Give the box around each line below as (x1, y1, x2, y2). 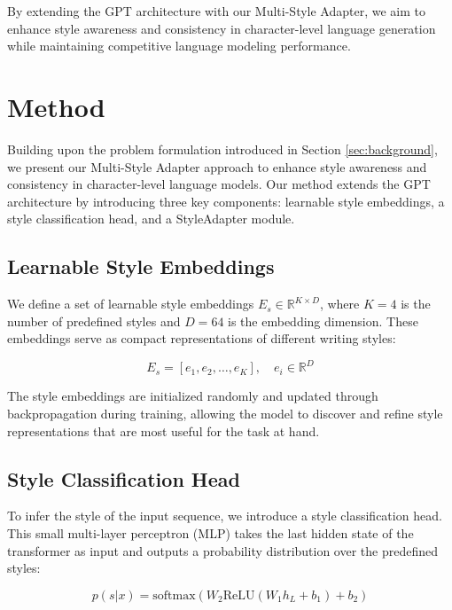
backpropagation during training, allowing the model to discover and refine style (7, 403, 443, 422)
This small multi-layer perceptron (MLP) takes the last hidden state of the (7, 523, 414, 542)
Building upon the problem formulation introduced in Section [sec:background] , (7, 139, 438, 158)
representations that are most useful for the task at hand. (7, 421, 320, 440)
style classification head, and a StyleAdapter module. (7, 209, 295, 228)
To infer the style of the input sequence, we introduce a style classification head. (7, 506, 442, 525)
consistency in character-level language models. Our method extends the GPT (7, 175, 431, 193)
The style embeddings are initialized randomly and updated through (7, 387, 378, 405)
